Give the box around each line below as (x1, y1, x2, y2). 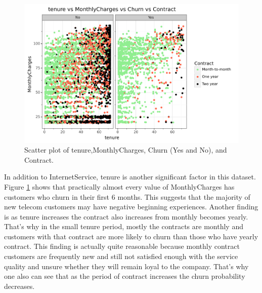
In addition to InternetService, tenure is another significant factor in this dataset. (4, 171, 256, 182)
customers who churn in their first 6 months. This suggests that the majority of (4, 191, 250, 202)
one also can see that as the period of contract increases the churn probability (4, 271, 245, 281)
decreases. (4, 280, 35, 291)
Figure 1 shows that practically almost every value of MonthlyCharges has (4, 181, 235, 192)
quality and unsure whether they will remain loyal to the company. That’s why (4, 261, 249, 271)
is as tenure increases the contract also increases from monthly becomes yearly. (4, 211, 248, 222)
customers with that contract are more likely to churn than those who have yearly (4, 231, 258, 241)
